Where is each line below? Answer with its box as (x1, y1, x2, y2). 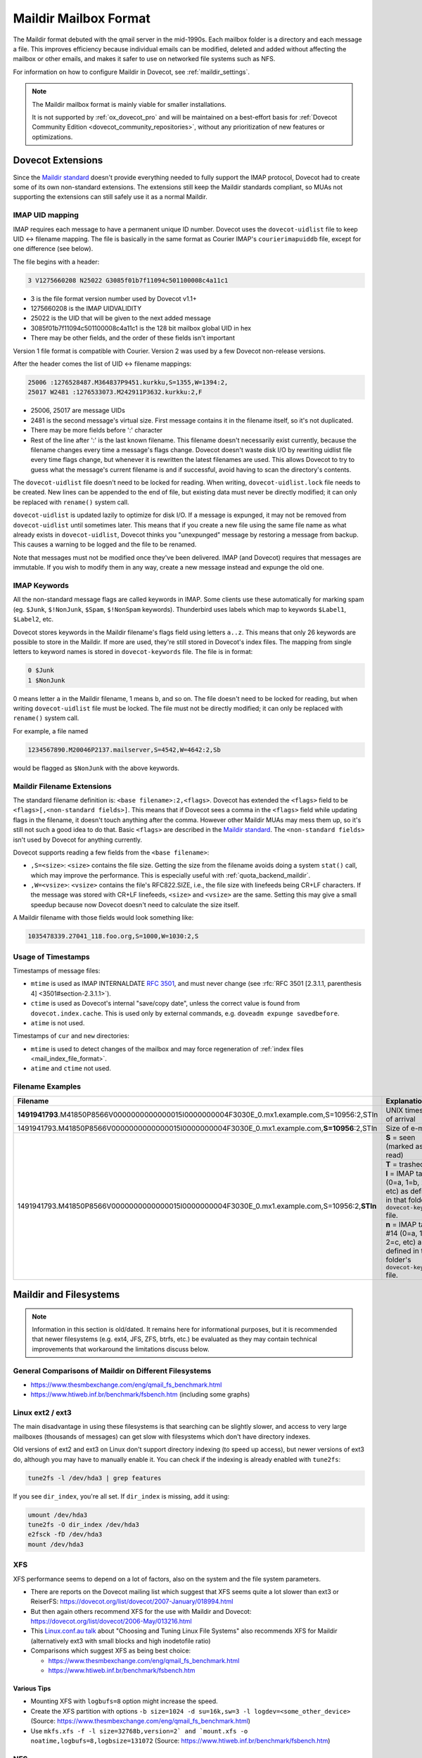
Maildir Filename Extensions (13, 781, 112, 791)
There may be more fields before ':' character (30, 426, 163, 435)
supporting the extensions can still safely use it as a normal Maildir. (13, 193, 207, 201)
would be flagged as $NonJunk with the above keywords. (13, 764, 179, 772)
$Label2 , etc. (13, 615, 54, 624)
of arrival (385, 1114, 416, 1124)
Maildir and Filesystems (13, 1289, 120, 1301)
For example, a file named (13, 726, 89, 735)
